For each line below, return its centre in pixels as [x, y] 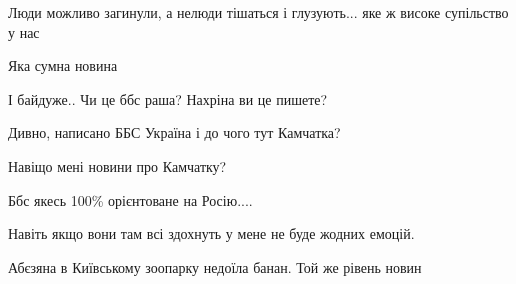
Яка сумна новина [63, 65]
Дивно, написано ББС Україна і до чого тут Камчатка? [174, 132]
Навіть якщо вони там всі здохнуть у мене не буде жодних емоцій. [211, 233]
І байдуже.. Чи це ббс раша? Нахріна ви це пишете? [168, 98]
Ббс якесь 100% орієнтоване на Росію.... [130, 199]
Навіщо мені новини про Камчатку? [117, 165]
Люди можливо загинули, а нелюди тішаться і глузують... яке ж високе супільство [258, 12]
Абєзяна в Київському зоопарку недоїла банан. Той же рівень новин [215, 266]
